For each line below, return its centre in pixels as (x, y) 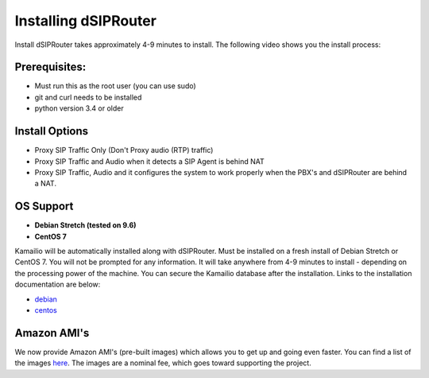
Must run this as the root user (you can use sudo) (115, 86)
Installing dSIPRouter (85, 21)
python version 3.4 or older (79, 108)
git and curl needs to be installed (88, 97)
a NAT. (46, 184)
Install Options (52, 131)
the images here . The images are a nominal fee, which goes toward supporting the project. (163, 363)
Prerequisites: (50, 67)
